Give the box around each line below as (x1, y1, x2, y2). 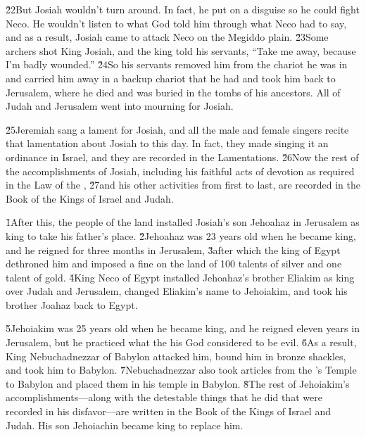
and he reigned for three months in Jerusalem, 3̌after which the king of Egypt (6, 242, 341, 257)
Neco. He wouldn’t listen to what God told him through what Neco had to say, (6, 15, 347, 30)
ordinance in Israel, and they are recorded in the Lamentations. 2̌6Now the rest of (6, 149, 359, 164)
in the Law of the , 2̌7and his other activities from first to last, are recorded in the (6, 177, 360, 192)
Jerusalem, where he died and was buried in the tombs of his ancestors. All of (6, 84, 341, 99)
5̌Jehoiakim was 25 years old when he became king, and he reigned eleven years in (6, 321, 360, 336)
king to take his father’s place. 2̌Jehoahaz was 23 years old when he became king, (6, 228, 356, 243)
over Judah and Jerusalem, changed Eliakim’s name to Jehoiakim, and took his (6, 284, 348, 298)
